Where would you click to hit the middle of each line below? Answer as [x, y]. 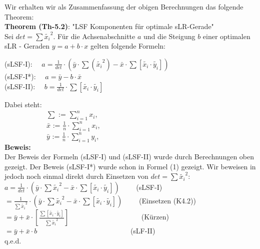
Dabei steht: [23, 104]
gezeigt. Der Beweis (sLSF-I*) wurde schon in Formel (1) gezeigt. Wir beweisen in [130, 166]
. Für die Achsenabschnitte [94, 36]
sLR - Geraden [27, 46]
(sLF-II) [143, 231]
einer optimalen [226, 36]
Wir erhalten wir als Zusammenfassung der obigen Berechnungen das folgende [124, 7]
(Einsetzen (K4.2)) [167, 200]
